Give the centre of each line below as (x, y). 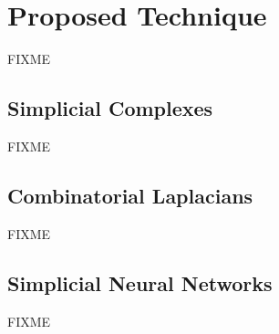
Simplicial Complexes (110, 108)
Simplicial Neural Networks (140, 282)
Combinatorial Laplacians (130, 195)
